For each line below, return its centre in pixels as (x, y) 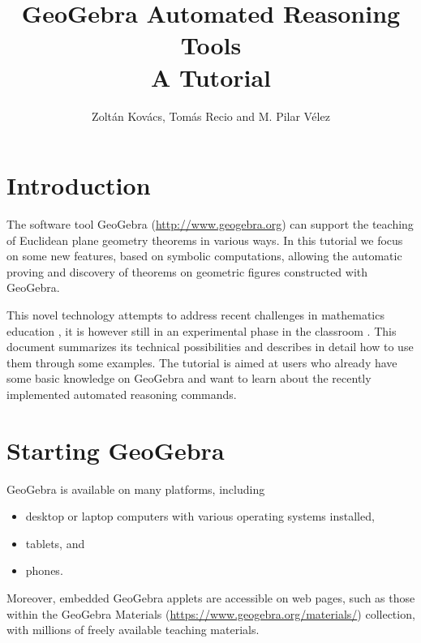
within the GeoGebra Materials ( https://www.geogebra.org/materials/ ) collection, (211, 613)
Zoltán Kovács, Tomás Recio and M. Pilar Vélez (211, 116)
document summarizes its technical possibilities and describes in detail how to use (210, 347)
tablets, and (55, 543)
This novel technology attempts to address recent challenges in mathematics (195, 315)
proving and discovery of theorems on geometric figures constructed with (187, 271)
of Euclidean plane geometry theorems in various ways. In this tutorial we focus (205, 240)
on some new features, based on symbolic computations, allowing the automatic (204, 256)
